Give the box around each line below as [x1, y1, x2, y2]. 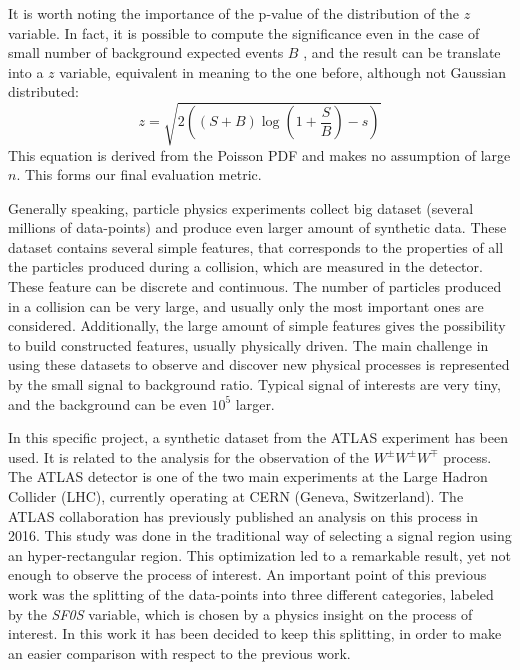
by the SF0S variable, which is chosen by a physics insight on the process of [8, 603, 473, 624]
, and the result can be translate [303, 42, 501, 63]
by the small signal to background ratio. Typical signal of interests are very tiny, [8, 374, 501, 395]
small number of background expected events [8, 42, 284, 63]
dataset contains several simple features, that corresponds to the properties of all [8, 236, 504, 257]
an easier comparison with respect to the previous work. [8, 642, 351, 663]
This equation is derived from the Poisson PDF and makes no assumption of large [8, 144, 511, 165]
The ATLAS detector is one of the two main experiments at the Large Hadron [8, 466, 488, 487]
